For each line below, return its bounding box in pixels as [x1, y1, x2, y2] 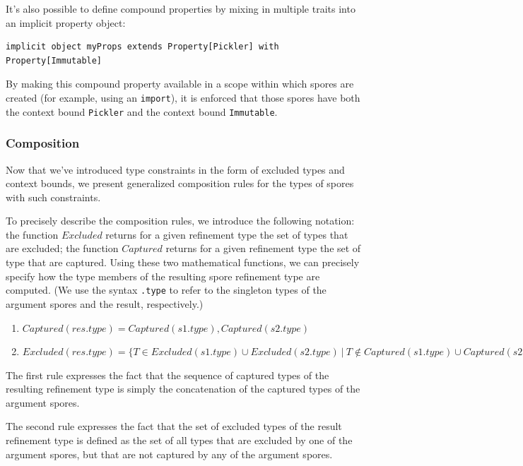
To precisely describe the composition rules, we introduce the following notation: [6, 213, 355, 228]
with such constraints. [6, 189, 101, 204]
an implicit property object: [6, 15, 126, 30]
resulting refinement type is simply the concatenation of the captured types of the [6, 381, 360, 396]
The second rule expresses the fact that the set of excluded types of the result [6, 419, 342, 434]
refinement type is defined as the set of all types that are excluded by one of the [6, 433, 353, 448]
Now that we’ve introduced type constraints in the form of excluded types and [6, 162, 345, 177]
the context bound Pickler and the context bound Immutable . [6, 104, 278, 119]
